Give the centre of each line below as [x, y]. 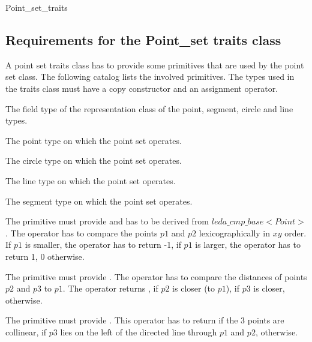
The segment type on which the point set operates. [99, 201]
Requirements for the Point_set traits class [143, 39]
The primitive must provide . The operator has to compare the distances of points [156, 276]
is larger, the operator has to [248, 244]
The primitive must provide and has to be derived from [107, 221]
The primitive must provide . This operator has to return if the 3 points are [145, 320]
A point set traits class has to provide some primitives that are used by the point [155, 64]
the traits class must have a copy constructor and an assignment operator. [142, 88]
